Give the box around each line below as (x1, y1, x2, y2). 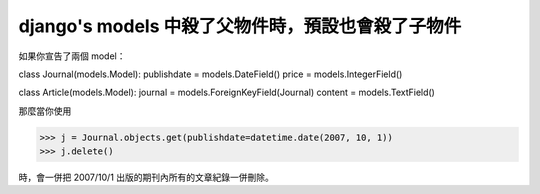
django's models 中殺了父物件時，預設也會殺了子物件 (18, 15, 462, 37)
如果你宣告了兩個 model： (18, 50, 126, 62)
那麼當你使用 (18, 105, 72, 117)
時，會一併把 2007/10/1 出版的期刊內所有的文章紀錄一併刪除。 (18, 171, 275, 184)
